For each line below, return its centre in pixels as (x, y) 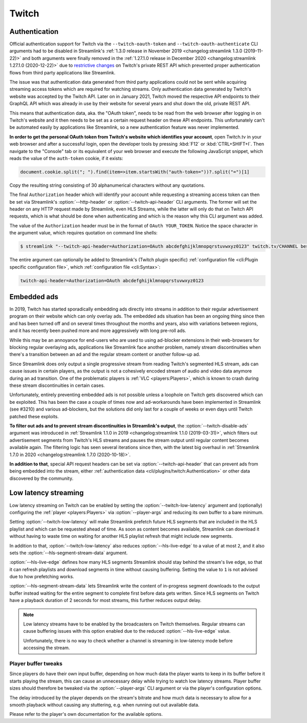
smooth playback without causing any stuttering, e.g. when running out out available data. (104, 705)
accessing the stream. (47, 648)
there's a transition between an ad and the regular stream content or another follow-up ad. (105, 355)
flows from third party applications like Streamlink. (62, 72)
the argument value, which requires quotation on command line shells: (84, 233)
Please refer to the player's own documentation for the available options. (86, 714)
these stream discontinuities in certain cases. (57, 385)
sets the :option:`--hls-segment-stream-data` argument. (69, 553)
